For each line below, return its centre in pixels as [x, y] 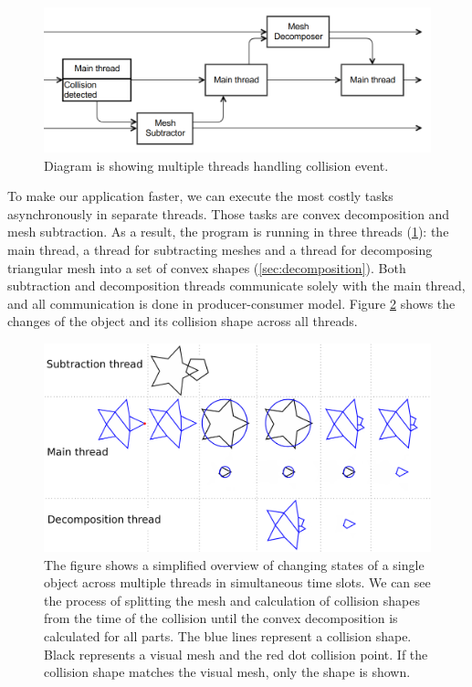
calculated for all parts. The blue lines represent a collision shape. [228, 636]
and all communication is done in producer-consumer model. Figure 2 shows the [231, 303]
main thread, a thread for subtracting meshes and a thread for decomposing [220, 249]
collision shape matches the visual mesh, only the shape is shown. [227, 672]
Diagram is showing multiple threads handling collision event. [216, 165]
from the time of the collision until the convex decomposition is [221, 618]
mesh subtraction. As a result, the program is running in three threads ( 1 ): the [228, 232]
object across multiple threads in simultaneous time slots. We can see [237, 582]
